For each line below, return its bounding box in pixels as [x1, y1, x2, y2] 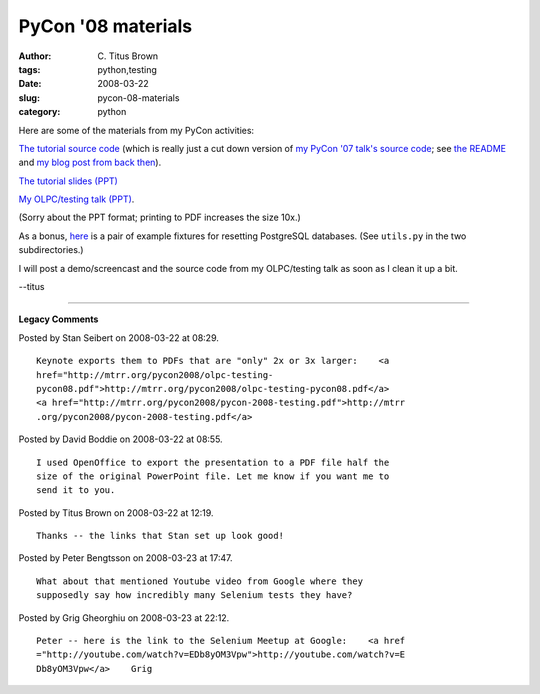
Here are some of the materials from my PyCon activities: [18, 124, 255, 136]
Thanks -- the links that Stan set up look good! [36, 530, 285, 542]
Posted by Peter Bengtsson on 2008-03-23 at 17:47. [18, 552, 234, 564]
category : [18, 106, 61, 118]
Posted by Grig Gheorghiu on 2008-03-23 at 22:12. [18, 611, 230, 624]
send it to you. [36, 485, 116, 496]
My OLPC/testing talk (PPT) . [18, 193, 135, 205]
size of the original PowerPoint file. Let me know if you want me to [36, 470, 390, 482]
